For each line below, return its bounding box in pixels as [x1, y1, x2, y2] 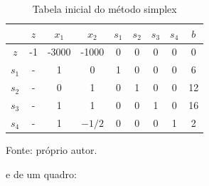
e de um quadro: [6, 166, 77, 181]
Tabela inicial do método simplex [32, 1, 177, 16]
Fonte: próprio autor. [6, 142, 97, 157]
